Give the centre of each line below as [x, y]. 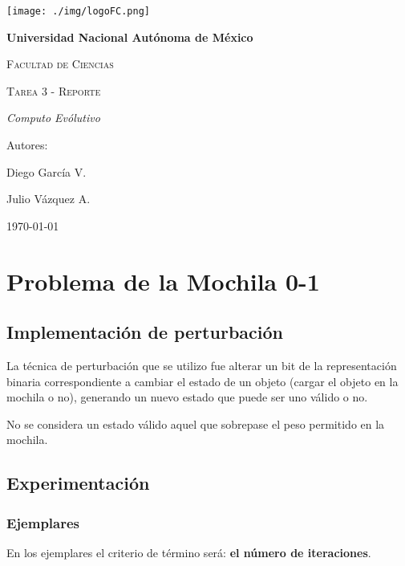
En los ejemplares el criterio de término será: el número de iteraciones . [189, 552]
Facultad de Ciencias [60, 64]
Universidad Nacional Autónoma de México [130, 37]
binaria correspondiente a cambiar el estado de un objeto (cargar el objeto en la [202, 381]
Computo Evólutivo [53, 118]
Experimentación [78, 483]
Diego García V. [47, 171]
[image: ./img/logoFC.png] [78, 11]
